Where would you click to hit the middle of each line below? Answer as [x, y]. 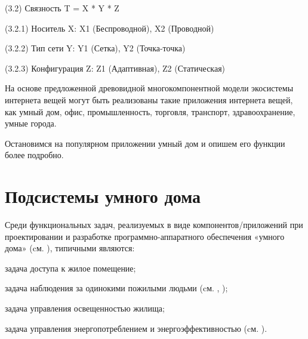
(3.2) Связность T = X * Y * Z [62, 8]
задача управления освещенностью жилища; [85, 308]
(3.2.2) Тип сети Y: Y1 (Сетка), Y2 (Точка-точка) [95, 48]
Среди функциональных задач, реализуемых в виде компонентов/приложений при [154, 225]
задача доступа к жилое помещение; [70, 268]
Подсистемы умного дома [103, 196]
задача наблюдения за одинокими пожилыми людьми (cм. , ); [116, 288]
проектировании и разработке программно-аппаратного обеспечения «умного [145, 236]
